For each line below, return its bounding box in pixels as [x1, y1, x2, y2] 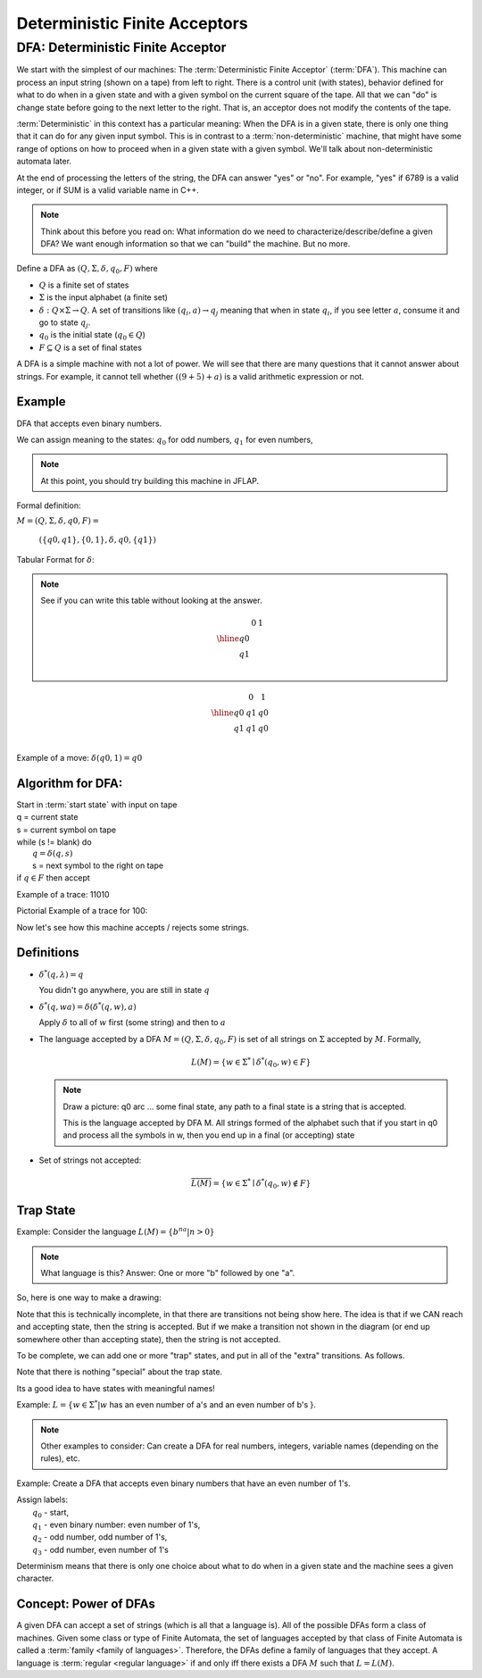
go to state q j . [38, 317, 91, 330]
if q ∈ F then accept [16, 872, 91, 883]
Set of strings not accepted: [38, 1155, 142, 1165]
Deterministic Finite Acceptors [16, 13, 249, 33]
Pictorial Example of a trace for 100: [16, 906, 148, 916]
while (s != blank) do [16, 837, 93, 847]
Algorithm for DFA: [16, 775, 123, 790]
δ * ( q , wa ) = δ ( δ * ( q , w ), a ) [38, 1000, 137, 1012]
